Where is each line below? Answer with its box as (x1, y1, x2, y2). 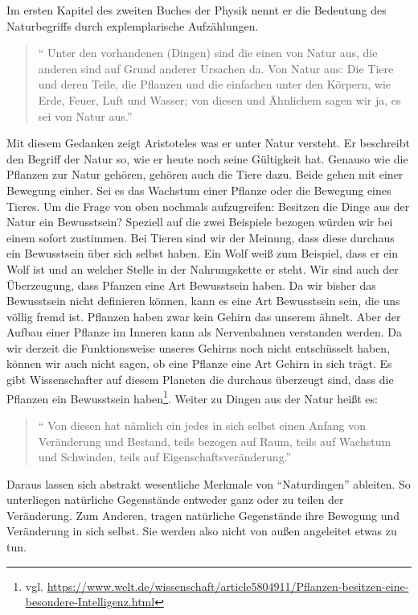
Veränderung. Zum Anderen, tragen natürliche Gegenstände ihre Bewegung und (6, 506, 400, 523)
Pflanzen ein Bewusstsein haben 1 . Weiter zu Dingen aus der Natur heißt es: (6, 387, 378, 407)
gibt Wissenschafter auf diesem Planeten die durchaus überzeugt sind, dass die (6, 371, 394, 388)
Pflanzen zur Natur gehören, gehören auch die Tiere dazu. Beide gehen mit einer (6, 166, 404, 183)
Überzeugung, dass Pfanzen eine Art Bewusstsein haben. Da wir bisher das (6, 276, 376, 293)
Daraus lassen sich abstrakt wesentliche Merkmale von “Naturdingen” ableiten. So (6, 475, 411, 492)
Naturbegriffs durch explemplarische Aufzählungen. (6, 17, 259, 34)
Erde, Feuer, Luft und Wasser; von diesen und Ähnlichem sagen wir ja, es (38, 91, 401, 108)
